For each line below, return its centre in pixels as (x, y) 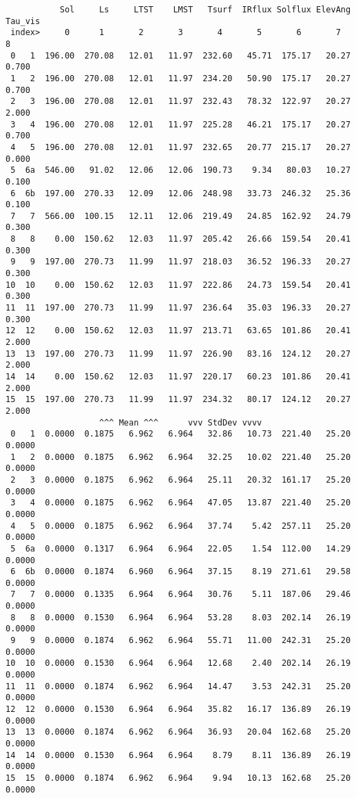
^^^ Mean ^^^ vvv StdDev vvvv (181, 422)
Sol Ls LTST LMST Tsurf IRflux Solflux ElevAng (205, 10)
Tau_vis (23, 21)
